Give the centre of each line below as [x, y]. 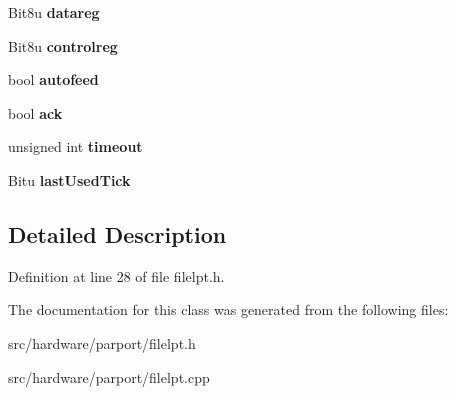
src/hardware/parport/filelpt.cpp [109, 376]
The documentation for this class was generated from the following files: [228, 309]
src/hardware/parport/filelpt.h [102, 342]
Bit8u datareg [54, 12]
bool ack [35, 112]
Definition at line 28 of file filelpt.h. [116, 275]
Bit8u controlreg [63, 45]
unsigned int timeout [75, 146]
